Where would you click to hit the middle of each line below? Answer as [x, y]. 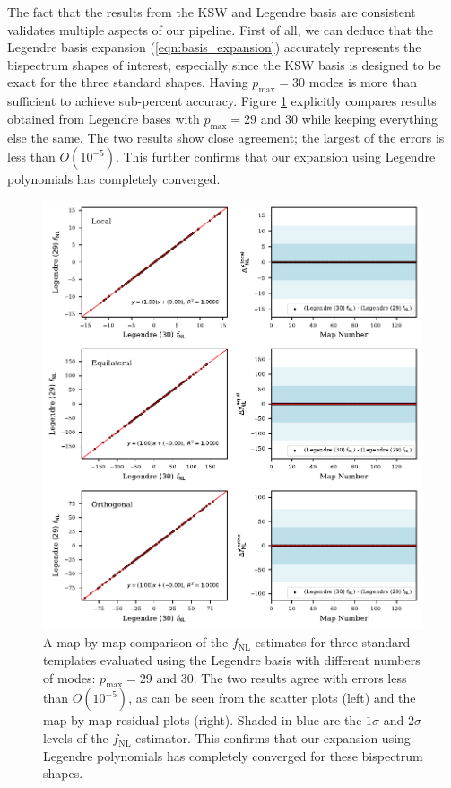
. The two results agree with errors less [300, 677]
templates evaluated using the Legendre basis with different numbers [232, 660]
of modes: [69, 677]
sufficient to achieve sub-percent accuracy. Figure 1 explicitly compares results [222, 101]
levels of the [76, 738]
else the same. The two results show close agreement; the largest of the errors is [226, 137]
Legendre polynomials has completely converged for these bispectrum [233, 755]
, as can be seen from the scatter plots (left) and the [272, 698]
